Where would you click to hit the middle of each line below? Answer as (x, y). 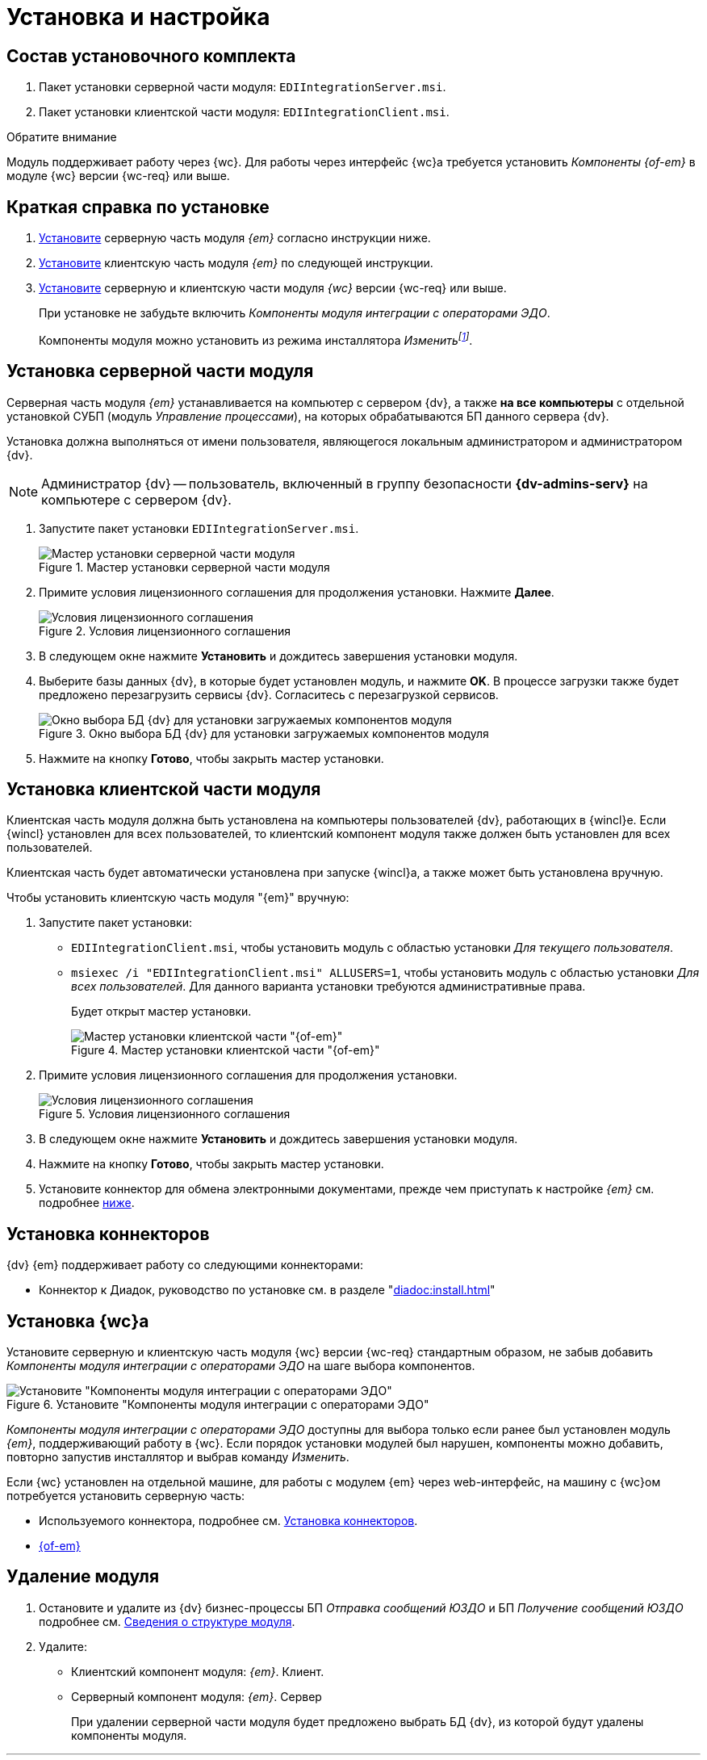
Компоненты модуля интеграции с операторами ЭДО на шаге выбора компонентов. (241, 1366)
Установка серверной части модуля (160, 371)
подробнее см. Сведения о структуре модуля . (167, 1621)
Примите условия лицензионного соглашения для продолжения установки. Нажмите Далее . (297, 592)
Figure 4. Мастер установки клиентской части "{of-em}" (226, 1050)
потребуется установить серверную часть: (126, 1496)
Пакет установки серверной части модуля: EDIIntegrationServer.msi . (243, 87)
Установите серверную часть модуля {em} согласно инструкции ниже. (235, 238)
